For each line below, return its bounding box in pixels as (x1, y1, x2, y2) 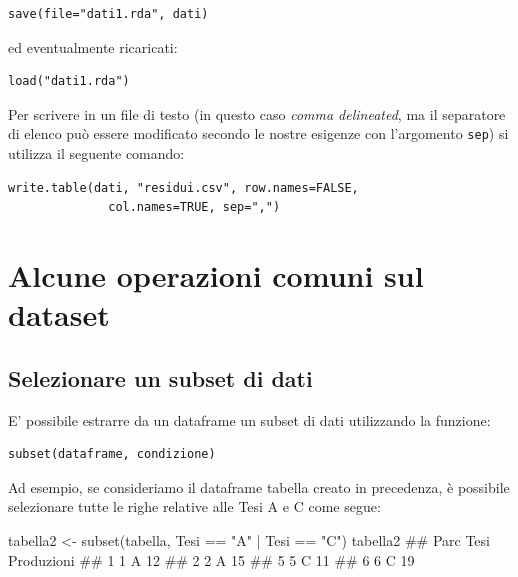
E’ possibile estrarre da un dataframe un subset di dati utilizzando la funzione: (8, 409, 491, 430)
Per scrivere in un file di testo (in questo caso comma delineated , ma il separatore (8, 103, 506, 124)
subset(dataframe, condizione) (8, 447, 216, 462)
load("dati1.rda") (8, 74, 130, 89)
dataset (8, 294, 110, 335)
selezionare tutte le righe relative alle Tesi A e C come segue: (8, 496, 381, 517)
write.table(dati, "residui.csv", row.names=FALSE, (8, 180, 359, 195)
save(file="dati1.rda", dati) (8, 7, 209, 21)
